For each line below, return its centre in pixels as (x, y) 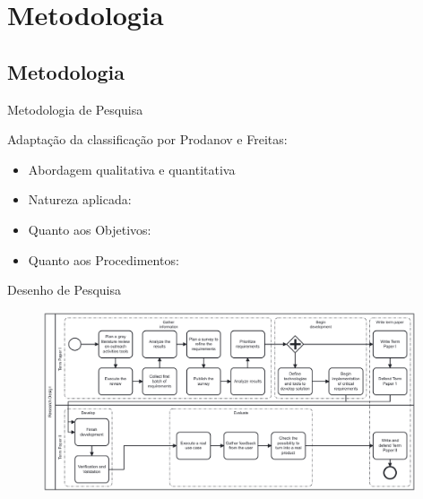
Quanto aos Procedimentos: (104, 259)
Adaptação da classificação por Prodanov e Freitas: (147, 139)
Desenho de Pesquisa (64, 290)
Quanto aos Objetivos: (90, 229)
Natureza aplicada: (80, 199)
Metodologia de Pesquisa (75, 109)
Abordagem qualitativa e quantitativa (132, 169)
